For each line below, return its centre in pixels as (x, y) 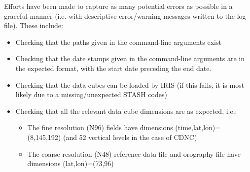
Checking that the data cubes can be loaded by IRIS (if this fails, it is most (130, 85)
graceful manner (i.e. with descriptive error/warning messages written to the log (125, 16)
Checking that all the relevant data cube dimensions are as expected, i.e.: (126, 111)
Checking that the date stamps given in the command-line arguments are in (130, 58)
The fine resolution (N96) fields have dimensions (100, 127)
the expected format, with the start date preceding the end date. (113, 68)
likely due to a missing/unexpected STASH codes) (91, 94)
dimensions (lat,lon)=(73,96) (71, 163)
